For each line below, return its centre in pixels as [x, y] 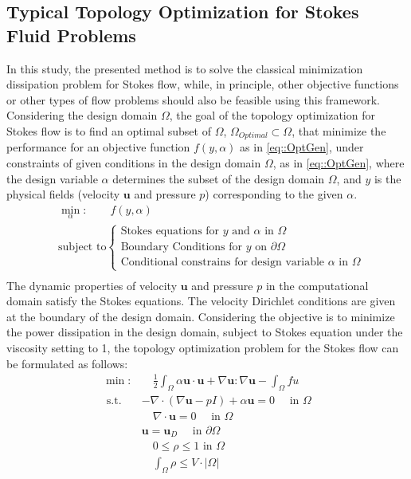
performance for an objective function [98, 147]
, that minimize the [339, 130]
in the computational [317, 285]
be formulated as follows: [67, 363]
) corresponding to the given [274, 194]
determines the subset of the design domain [219, 178]
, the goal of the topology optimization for [272, 115]
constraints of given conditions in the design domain [134, 163]
